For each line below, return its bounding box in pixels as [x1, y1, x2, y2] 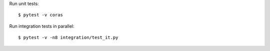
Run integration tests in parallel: [9, 23, 74, 29]
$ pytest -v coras [18, 12, 63, 18]
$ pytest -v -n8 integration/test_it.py [18, 35, 118, 41]
